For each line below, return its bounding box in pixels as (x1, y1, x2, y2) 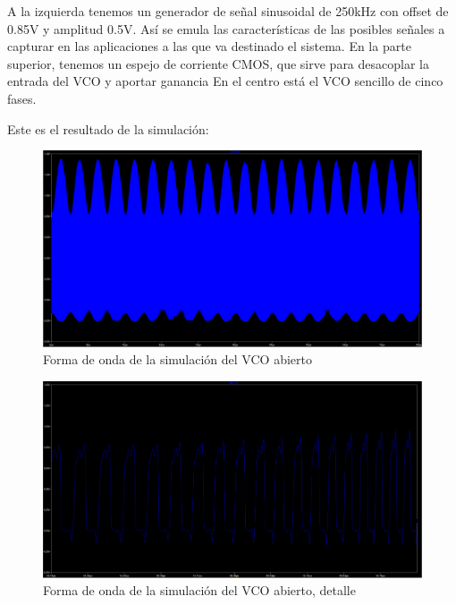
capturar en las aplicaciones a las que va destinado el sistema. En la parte (7, 37, 411, 55)
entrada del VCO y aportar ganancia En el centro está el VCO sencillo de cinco (7, 72, 443, 90)
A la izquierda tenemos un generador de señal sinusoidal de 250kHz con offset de (7, 2, 449, 20)
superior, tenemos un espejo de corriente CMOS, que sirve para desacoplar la (7, 54, 429, 72)
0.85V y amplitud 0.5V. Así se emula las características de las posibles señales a (7, 19, 445, 38)
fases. (7, 89, 37, 107)
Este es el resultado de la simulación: (7, 119, 209, 138)
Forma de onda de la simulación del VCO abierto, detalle (43, 581, 356, 600)
